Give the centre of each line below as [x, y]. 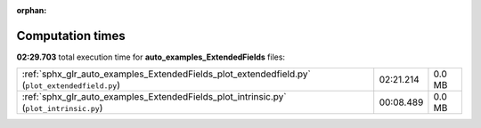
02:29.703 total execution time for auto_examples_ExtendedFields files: [151, 57]
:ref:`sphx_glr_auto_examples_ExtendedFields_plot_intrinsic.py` [154, 97]
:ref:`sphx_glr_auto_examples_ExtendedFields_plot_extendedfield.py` [166, 74]
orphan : [32, 10]
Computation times [71, 36]
